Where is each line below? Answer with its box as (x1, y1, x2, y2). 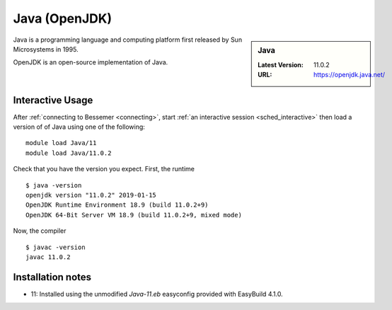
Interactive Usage (13, 94, 93, 106)
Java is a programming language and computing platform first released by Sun (13, 35, 243, 44)
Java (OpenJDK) (13, 11, 113, 26)
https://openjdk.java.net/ (313, 71, 386, 79)
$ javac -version (25, 243, 86, 251)
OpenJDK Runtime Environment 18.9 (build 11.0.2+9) (25, 201, 209, 209)
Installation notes (13, 271, 92, 283)
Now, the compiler (13, 226, 67, 235)
